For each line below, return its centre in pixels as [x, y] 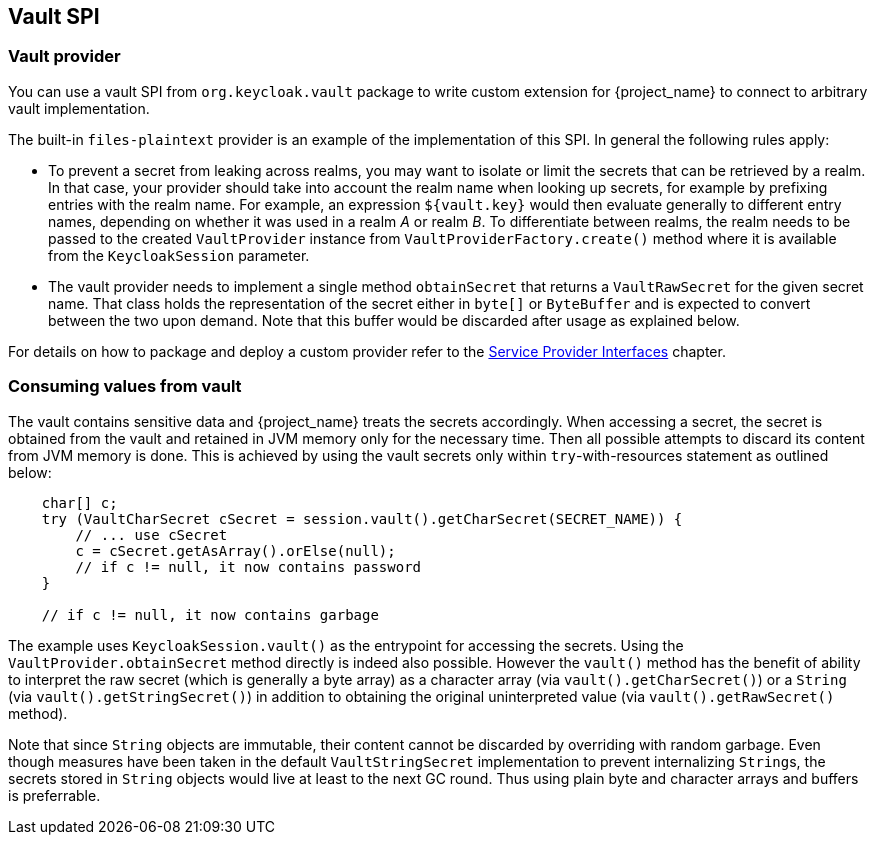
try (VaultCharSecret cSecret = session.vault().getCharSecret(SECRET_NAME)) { [362, 518]
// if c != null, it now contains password [248, 566]
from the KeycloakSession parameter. [179, 255]
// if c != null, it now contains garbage [210, 614]
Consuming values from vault [125, 386]
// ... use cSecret [151, 534]
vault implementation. [79, 108]
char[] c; [79, 502]
